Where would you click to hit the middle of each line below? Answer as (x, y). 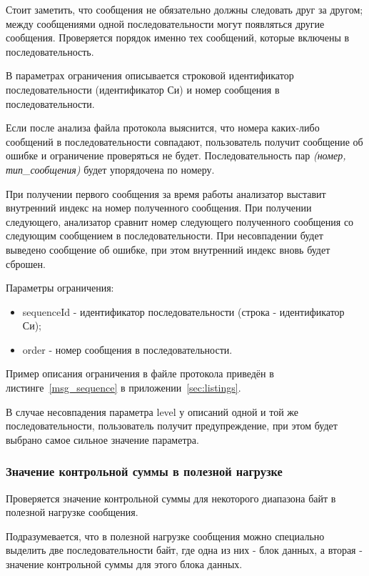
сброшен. (26, 263)
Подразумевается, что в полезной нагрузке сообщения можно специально (165, 536)
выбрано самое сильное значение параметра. (102, 439)
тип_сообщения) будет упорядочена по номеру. (110, 169)
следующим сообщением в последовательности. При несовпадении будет (165, 235)
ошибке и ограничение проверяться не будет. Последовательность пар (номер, (176, 155)
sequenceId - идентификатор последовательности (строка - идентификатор (183, 311)
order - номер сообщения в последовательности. (127, 349)
